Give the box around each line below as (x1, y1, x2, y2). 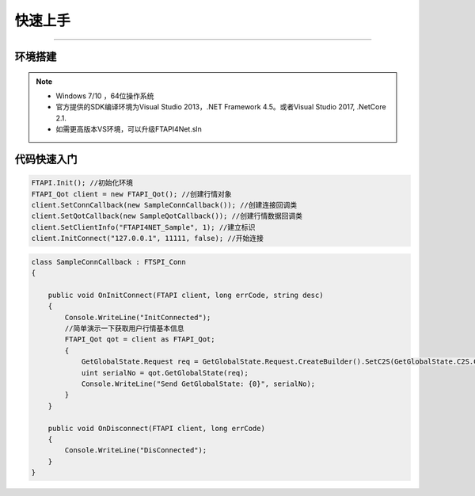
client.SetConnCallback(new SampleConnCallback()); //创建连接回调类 (31, 200, 297, 209)
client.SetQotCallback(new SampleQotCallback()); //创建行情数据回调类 (31, 212, 303, 221)
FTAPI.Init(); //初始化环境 (31, 178, 134, 188)
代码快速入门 (14, 152, 78, 166)
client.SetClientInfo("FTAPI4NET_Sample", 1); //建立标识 (31, 223, 256, 231)
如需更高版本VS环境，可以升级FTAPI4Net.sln (55, 124, 202, 134)
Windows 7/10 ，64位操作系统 (55, 91, 154, 101)
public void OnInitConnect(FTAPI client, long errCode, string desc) (47, 290, 324, 300)
